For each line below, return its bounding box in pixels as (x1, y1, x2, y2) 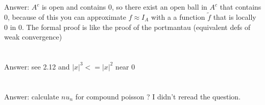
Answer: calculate (4, 91, 59, 101)
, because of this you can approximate (8, 12, 126, 22)
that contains (220, 2, 261, 12)
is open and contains (41, 2, 106, 12)
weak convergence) (4, 31, 62, 42)
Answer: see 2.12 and (4, 61, 70, 72)
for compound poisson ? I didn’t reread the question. (75, 91, 241, 101)
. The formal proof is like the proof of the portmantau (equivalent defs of (22, 21, 251, 32)
